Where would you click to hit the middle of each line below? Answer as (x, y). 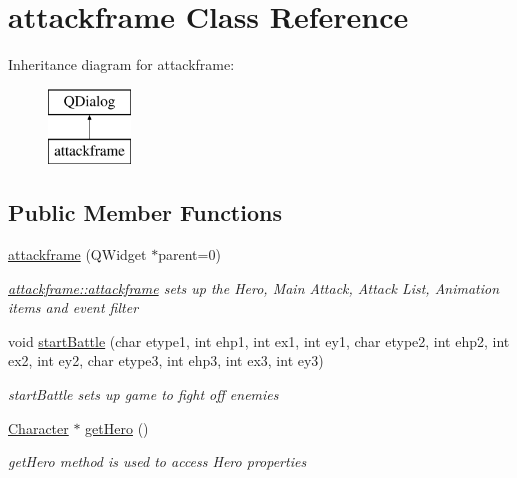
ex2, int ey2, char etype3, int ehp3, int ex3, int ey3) (166, 360)
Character (38, 427)
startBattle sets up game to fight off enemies (143, 394)
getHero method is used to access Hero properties (157, 461)
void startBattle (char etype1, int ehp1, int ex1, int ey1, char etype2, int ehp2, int (259, 340)
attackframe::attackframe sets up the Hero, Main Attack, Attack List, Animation (254, 287)
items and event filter (73, 307)
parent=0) (189, 254)
